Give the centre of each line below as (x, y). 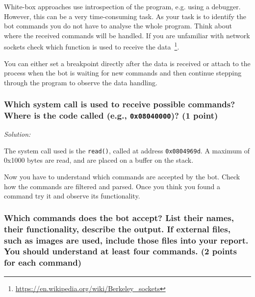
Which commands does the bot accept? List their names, (119, 217)
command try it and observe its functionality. (72, 196)
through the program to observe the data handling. (81, 82)
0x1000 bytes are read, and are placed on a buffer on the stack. (99, 160)
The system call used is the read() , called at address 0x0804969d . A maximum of (127, 150)
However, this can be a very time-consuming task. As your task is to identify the (125, 16)
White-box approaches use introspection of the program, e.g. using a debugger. (122, 6)
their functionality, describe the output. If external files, (117, 229)
